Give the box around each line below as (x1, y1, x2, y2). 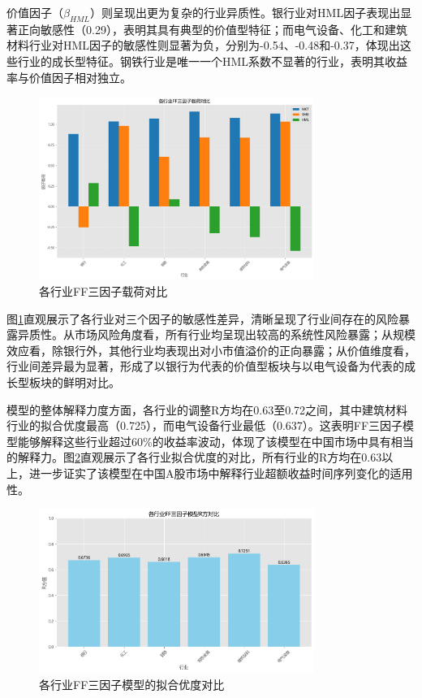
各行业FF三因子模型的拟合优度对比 (39, 676, 225, 693)
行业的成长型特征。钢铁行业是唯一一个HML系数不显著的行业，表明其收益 (17, 52, 408, 69)
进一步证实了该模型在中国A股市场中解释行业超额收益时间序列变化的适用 (28, 464, 413, 481)
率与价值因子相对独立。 (6, 68, 131, 85)
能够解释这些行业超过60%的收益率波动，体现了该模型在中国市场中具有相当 (17, 432, 414, 449)
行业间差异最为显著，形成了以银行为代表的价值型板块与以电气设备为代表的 (6, 358, 404, 375)
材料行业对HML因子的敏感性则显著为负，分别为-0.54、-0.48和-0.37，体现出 (6, 37, 400, 54)
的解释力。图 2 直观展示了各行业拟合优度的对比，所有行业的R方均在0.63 (6, 449, 382, 466)
